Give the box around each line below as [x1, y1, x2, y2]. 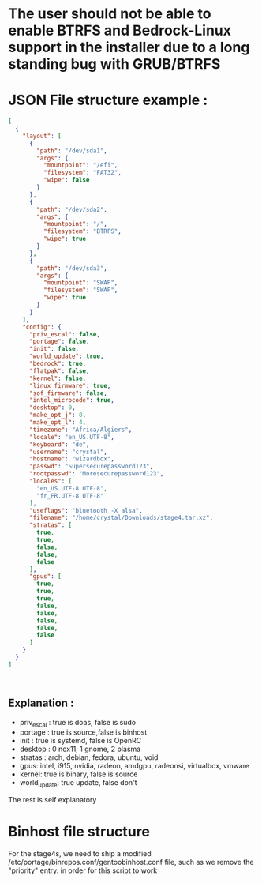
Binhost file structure [8, 823, 150, 841]
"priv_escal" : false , [28, 330, 101, 338]
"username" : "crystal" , [28, 448, 108, 456]
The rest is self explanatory [8, 795, 97, 805]
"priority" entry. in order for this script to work [8, 866, 158, 875]
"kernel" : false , [28, 374, 87, 382]
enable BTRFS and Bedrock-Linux [8, 21, 231, 39]
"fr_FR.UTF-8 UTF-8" [36, 491, 104, 500]
